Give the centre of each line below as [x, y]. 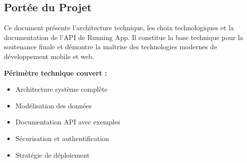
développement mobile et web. [49, 56]
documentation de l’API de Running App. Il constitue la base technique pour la [124, 37]
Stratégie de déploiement [53, 154]
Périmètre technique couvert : [56, 72]
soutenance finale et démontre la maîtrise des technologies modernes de [111, 47]
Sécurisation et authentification [62, 138]
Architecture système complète [61, 89]
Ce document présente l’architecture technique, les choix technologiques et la [119, 28]
